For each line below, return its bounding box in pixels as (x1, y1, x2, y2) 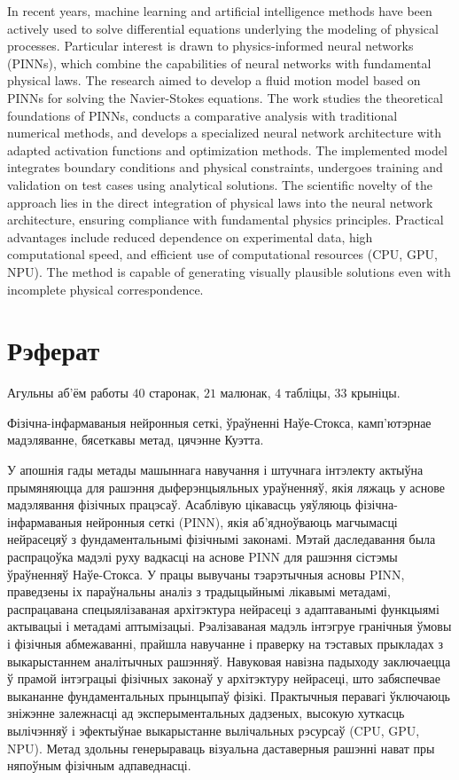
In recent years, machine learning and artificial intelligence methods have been (7, 2, 432, 20)
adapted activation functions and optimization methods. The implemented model (7, 140, 447, 159)
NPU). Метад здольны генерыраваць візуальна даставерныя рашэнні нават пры (7, 738, 435, 757)
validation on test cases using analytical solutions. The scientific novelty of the (7, 175, 433, 193)
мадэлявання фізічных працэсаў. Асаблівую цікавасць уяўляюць (7, 495, 352, 514)
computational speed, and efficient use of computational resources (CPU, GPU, (7, 245, 438, 264)
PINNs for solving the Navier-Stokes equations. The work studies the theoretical (7, 88, 443, 106)
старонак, (149, 383, 200, 402)
